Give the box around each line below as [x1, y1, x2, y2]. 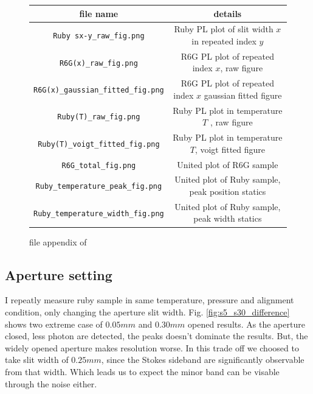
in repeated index [191, 34, 256, 47]
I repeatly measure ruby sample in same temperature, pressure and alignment [5, 294, 294, 306]
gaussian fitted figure [204, 88, 282, 101]
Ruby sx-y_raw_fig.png [53, 32, 145, 41]
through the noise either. [5, 377, 97, 390]
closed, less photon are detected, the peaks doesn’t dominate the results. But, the [5, 329, 308, 342]
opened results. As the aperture [188, 317, 305, 330]
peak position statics [189, 185, 266, 198]
